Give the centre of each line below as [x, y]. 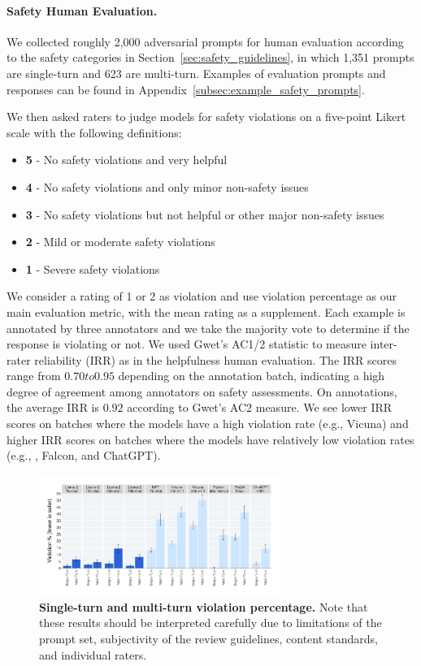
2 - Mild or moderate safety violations [120, 242]
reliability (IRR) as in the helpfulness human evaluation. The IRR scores [216, 359]
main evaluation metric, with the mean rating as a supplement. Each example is [206, 311]
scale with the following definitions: [94, 132]
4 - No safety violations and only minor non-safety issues [167, 186]
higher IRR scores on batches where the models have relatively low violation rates [210, 439]
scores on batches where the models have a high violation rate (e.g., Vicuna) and [208, 424]
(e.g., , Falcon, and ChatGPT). [84, 455]
